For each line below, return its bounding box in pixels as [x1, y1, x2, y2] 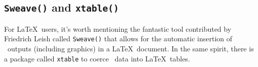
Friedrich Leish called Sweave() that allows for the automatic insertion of [4, 33, 233, 44]
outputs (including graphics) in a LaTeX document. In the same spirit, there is [7, 43, 254, 54]
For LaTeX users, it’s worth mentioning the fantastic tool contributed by [4, 23, 232, 34]
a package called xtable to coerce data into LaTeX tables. [4, 53, 190, 63]
